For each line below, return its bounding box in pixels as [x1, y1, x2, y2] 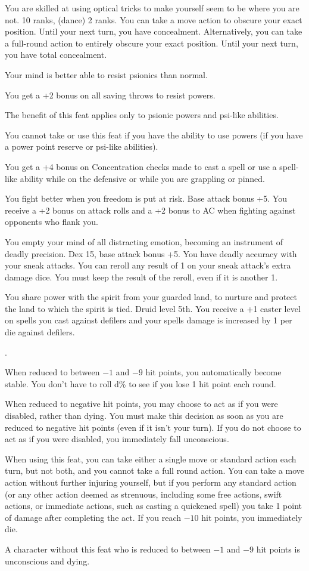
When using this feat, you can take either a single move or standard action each [5, 452, 296, 465]
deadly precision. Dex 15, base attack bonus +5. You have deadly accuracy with [5, 247, 297, 260]
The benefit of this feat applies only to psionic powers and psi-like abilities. [5, 109, 279, 121]
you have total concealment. [5, 48, 107, 61]
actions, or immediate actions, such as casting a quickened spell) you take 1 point [5, 499, 302, 512]
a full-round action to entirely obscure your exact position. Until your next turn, [5, 36, 298, 49]
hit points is [256, 542, 300, 555]
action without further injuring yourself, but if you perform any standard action [5, 476, 296, 488]
